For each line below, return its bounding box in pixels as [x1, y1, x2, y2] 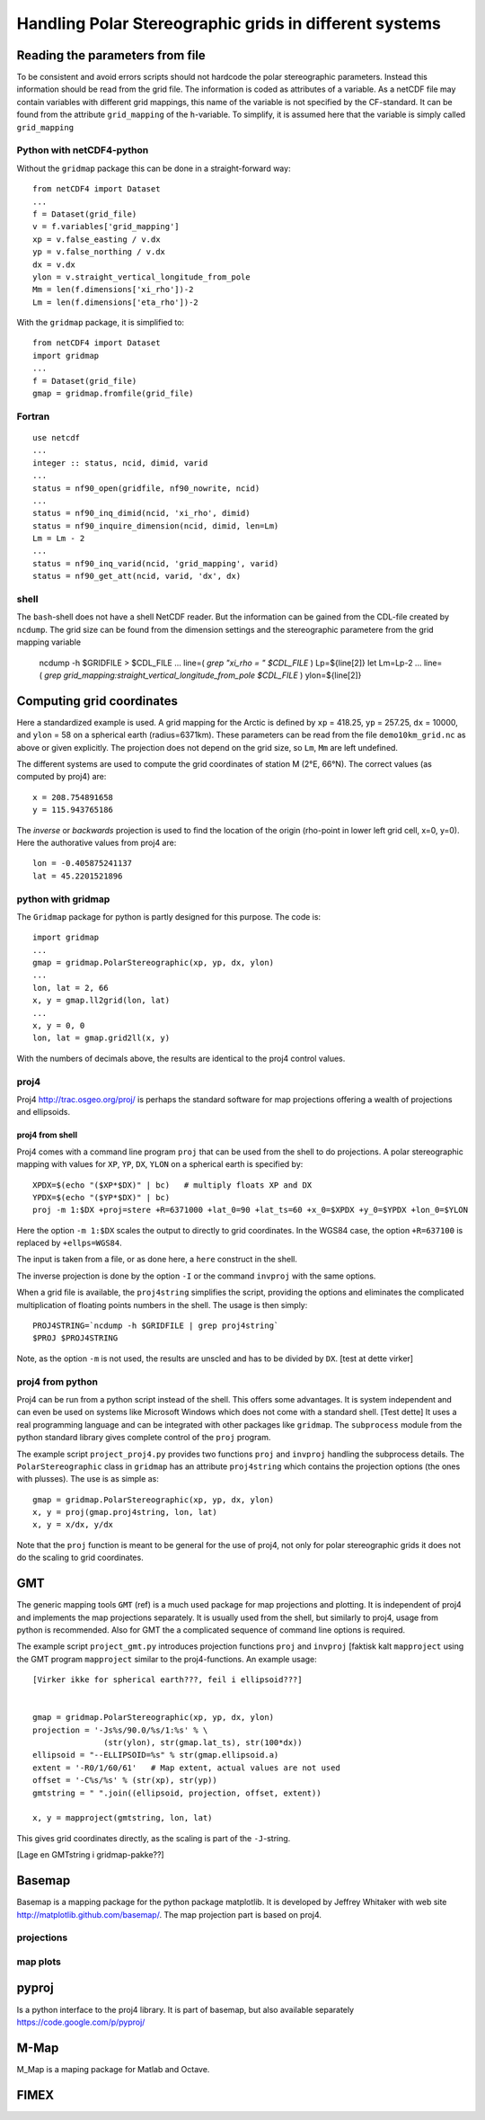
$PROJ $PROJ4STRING [32, 1333, 119, 1343]
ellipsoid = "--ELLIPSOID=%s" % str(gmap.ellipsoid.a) [32, 1750, 279, 1760]
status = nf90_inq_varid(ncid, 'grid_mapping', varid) [32, 558, 279, 568]
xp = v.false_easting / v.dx [32, 234, 161, 245]
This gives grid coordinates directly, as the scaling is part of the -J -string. [16, 1832, 291, 1843]
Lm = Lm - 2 [32, 533, 85, 544]
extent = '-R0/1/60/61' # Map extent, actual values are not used [32, 1762, 340, 1773]
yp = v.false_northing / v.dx [32, 247, 166, 257]
